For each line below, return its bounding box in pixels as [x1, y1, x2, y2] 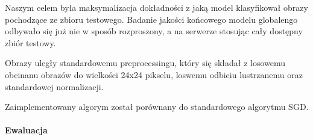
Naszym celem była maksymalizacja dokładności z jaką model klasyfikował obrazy [5, 1, 308, 13]
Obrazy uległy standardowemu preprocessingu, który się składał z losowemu [5, 56, 286, 69]
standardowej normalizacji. [5, 80, 104, 93]
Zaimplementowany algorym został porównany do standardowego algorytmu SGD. [5, 100, 309, 113]
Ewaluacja [5, 124, 48, 136]
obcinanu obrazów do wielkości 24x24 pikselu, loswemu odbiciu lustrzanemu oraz [5, 68, 303, 81]
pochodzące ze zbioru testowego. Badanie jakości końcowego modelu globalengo [5, 13, 298, 25]
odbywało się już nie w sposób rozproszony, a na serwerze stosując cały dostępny [5, 25, 303, 37]
